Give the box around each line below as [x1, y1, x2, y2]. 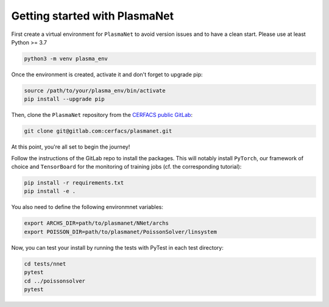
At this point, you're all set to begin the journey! [11, 143, 130, 150]
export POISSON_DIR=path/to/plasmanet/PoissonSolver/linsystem [24, 228, 218, 235]
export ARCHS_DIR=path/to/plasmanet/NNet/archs [24, 220, 169, 227]
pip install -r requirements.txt [24, 180, 124, 186]
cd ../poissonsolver [24, 277, 85, 284]
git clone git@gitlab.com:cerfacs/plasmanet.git [24, 128, 172, 135]
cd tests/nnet [24, 260, 66, 267]
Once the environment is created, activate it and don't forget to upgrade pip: [11, 71, 203, 78]
